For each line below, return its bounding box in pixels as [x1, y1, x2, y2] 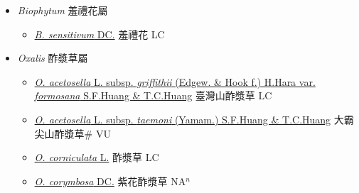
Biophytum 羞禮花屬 [17, 3, 108, 17]
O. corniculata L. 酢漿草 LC [34, 150, 159, 165]
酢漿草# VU [54, 126, 111, 140]
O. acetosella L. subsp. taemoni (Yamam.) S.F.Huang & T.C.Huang [34, 111, 331, 126]
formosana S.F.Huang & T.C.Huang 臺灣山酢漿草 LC [34, 88, 272, 103]
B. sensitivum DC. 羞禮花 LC [34, 26, 165, 41]
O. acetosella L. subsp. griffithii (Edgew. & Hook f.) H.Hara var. [34, 74, 316, 89]
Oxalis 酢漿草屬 [17, 50, 88, 65]
